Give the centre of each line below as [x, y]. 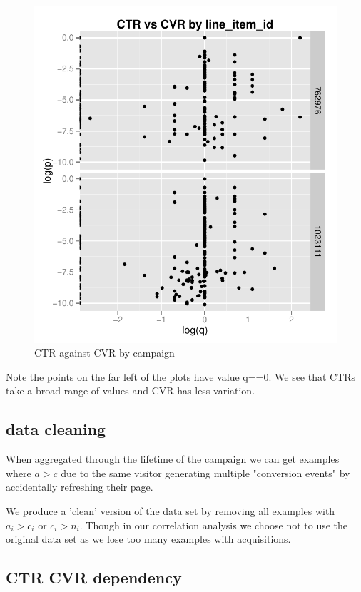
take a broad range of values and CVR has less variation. [131, 391]
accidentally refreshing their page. [80, 487]
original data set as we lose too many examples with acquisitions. [148, 539]
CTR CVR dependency [94, 577]
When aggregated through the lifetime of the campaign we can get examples [173, 459]
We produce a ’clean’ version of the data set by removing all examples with [171, 510]
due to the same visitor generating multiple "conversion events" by [205, 473]
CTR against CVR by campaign [105, 353]
